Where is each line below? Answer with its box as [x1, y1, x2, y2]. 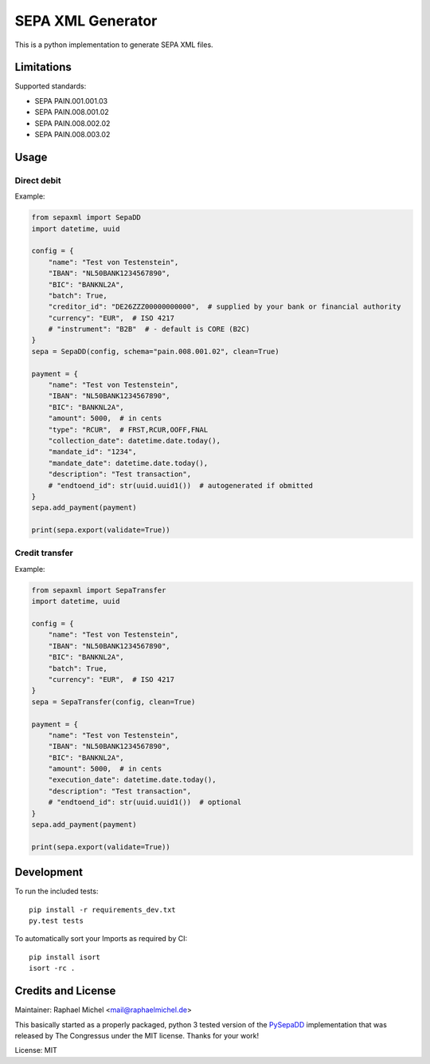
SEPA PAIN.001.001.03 [34, 96, 108, 105]
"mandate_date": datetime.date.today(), [48, 459, 209, 467]
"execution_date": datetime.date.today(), [48, 775, 217, 785]
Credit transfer [14, 547, 73, 558]
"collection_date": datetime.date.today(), [48, 435, 221, 445]
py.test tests [29, 916, 84, 925]
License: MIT [14, 1046, 57, 1055]
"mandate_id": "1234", [48, 447, 137, 456]
